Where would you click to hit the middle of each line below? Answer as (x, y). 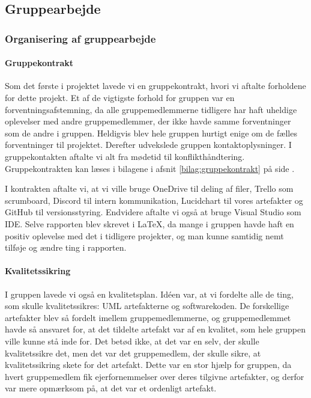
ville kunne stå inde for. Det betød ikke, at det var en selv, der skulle (132, 341)
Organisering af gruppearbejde (80, 38)
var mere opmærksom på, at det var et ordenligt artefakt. (111, 388)
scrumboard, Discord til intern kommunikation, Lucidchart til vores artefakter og (154, 200)
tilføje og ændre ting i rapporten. (66, 247)
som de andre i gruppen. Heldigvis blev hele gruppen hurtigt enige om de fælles (151, 133)
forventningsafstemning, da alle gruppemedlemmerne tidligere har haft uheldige (151, 109)
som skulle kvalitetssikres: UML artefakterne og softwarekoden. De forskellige (147, 306)
